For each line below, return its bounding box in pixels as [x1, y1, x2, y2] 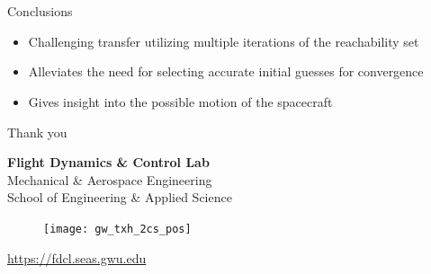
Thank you [7, 122, 67, 141]
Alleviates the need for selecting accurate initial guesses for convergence [28, 62, 424, 81]
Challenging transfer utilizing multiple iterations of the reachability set [28, 31, 419, 50]
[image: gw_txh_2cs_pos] [43, 222, 192, 235]
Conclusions [7, 2, 73, 21]
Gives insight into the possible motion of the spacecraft [28, 92, 333, 110]
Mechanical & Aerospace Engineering [7, 170, 212, 189]
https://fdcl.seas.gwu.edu [7, 248, 147, 267]
